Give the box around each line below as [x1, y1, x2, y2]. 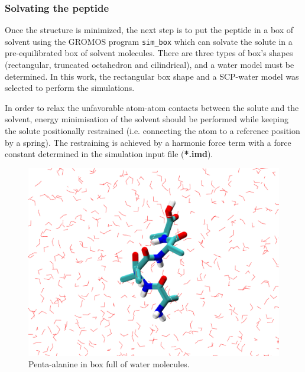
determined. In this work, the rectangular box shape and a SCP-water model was [5, 70, 299, 82]
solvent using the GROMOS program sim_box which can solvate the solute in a [5, 35, 293, 47]
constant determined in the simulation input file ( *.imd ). [5, 148, 213, 160]
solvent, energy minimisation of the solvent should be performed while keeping [5, 113, 288, 125]
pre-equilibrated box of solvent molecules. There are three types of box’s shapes [5, 47, 293, 59]
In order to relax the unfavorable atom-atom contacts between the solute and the [5, 101, 299, 113]
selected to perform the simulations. [5, 81, 135, 94]
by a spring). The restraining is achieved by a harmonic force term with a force [5, 136, 291, 148]
